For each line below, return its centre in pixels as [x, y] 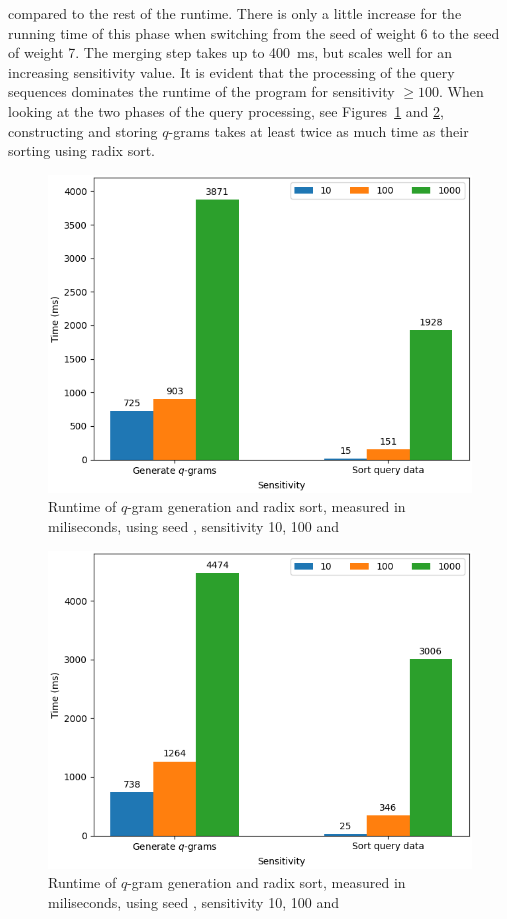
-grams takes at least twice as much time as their [318, 130]
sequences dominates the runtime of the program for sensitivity [201, 91]
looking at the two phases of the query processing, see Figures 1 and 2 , [226, 110]
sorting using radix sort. [81, 150]
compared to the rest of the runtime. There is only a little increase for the [235, 13]
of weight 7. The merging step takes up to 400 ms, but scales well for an [230, 52]
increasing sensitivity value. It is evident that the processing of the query [231, 71]
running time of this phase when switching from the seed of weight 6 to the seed [254, 32]
